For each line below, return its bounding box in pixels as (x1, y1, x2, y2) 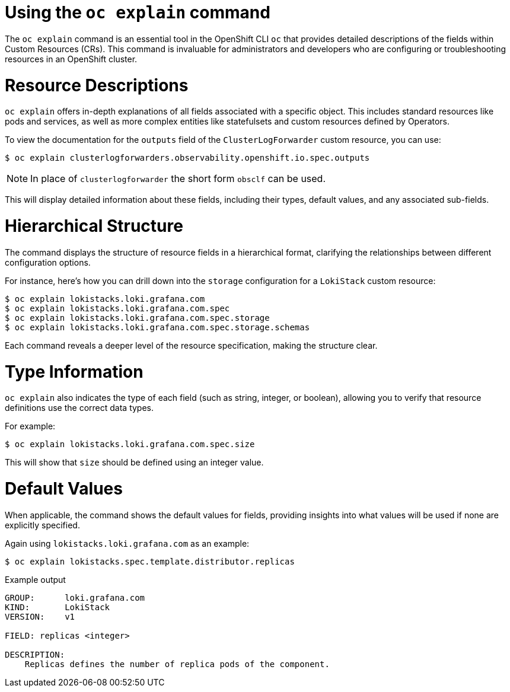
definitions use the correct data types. (5, 403, 154, 413)
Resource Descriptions (5, 75, 189, 95)
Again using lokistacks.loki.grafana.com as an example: (5, 538, 250, 549)
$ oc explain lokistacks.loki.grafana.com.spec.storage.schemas (5, 322, 310, 332)
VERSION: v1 (5, 611, 75, 621)
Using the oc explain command (5, 2, 270, 23)
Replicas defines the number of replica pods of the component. (24, 659, 330, 669)
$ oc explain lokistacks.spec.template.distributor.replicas (5, 556, 295, 566)
